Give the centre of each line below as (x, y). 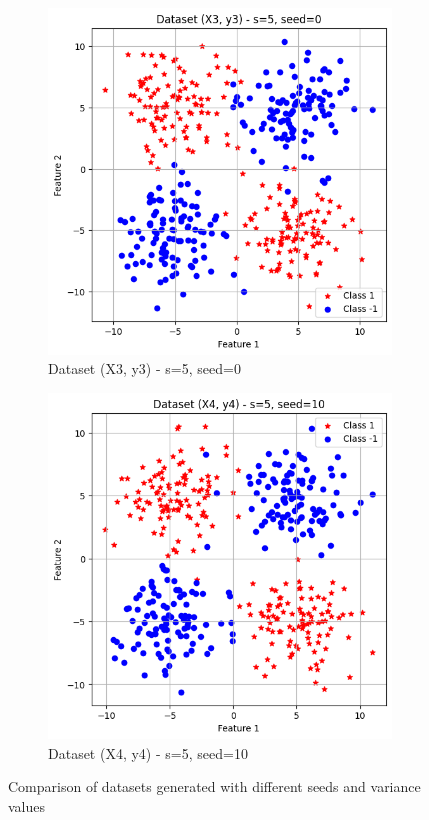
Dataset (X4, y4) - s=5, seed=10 (148, 752)
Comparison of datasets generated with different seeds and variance (214, 786)
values (27, 806)
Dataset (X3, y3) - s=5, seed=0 (144, 368)
